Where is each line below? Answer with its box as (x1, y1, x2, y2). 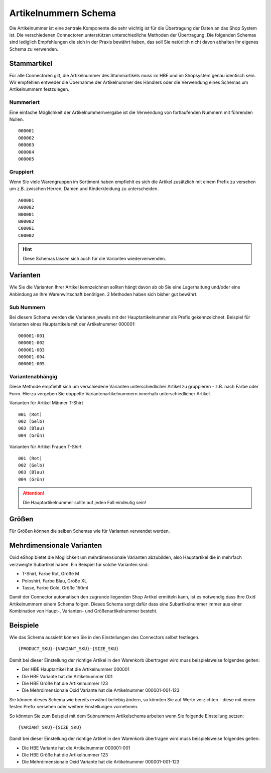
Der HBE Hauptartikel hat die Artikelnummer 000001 (22, 666, 130, 672)
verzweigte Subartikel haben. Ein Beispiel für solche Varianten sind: (9, 561, 149, 567)
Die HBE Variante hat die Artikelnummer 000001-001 (22, 745, 130, 751)
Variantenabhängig (9, 373, 58, 380)
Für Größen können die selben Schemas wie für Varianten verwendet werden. (9, 528, 170, 534)
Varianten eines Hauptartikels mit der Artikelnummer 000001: (9, 321, 135, 327)
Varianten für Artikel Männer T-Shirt (9, 400, 83, 406)
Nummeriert (9, 99, 40, 106)
